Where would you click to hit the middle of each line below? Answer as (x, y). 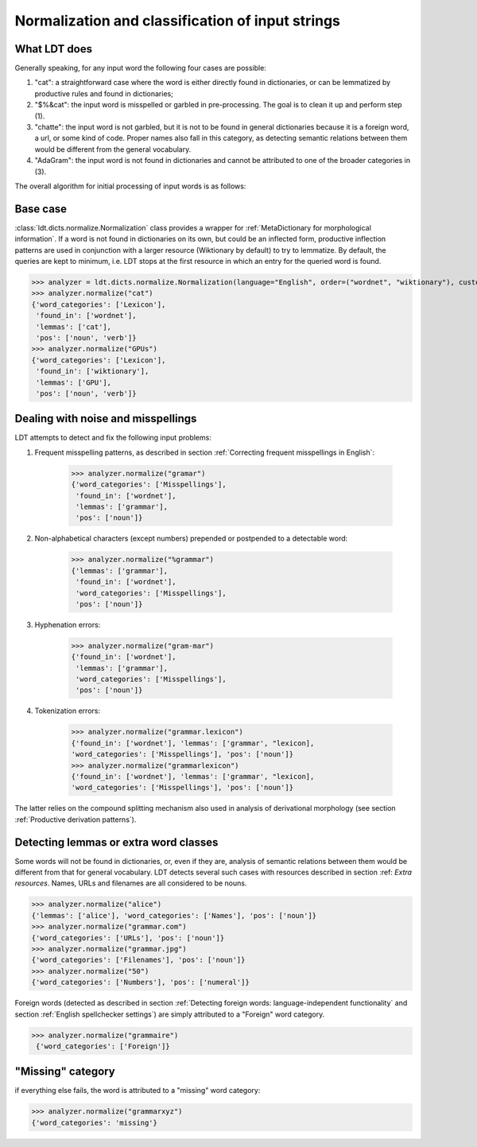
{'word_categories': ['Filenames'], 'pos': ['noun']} (138, 960)
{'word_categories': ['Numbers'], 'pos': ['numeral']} (140, 982)
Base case (41, 209)
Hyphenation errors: (68, 625)
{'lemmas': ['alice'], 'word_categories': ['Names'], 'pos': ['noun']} (174, 915)
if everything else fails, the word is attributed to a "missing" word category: (138, 1091)
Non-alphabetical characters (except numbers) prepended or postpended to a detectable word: (191, 539)
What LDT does (54, 49)
